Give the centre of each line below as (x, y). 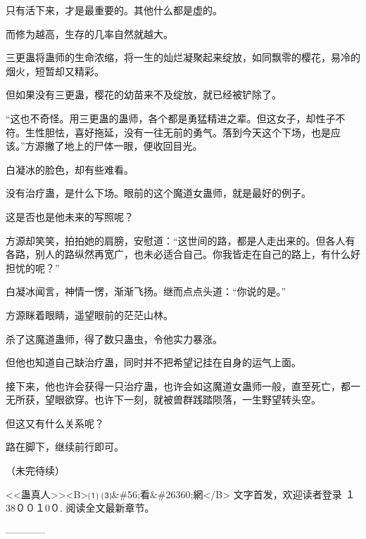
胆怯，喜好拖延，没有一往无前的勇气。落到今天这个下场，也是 (188, 132)
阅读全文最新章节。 (110, 508)
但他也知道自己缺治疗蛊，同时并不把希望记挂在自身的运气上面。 (153, 362)
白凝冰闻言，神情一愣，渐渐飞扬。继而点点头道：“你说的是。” (146, 291)
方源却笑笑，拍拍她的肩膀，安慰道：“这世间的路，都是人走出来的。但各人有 (181, 240)
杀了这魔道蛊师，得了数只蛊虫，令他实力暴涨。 (114, 338)
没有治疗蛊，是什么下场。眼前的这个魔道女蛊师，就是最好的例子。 (158, 193)
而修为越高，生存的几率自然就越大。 (89, 33)
